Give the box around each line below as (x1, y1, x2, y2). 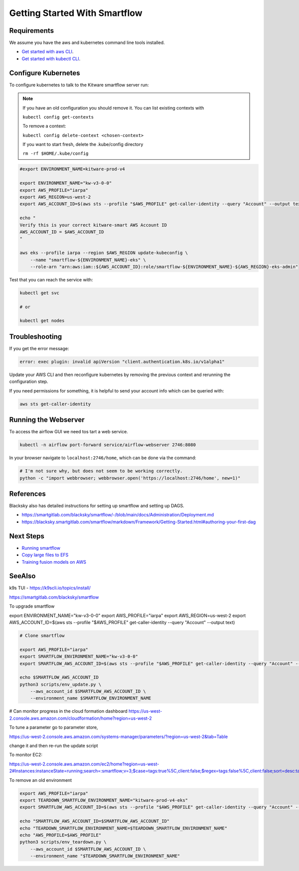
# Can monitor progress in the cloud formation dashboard (9, 708, 128, 714)
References (9, 490, 46, 498)
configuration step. (9, 378, 48, 384)
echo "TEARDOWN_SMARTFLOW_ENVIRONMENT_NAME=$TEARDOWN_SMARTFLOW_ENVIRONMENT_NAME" (19, 825, 228, 831)
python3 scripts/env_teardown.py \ (19, 839, 107, 845)
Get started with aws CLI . (21, 49, 74, 55)
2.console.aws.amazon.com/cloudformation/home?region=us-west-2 (9, 715, 152, 721)
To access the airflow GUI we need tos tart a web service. (9, 429, 128, 435)
